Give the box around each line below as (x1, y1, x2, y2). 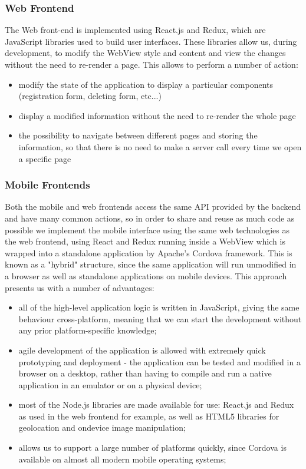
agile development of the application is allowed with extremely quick (18, 344, 266, 356)
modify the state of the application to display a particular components (18, 78, 274, 90)
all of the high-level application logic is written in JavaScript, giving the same (18, 301, 300, 313)
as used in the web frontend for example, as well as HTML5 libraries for (18, 409, 279, 422)
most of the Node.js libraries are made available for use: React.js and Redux (18, 398, 294, 411)
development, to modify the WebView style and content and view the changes (5, 47, 286, 59)
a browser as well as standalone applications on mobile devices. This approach (5, 269, 287, 282)
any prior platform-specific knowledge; (18, 324, 157, 336)
